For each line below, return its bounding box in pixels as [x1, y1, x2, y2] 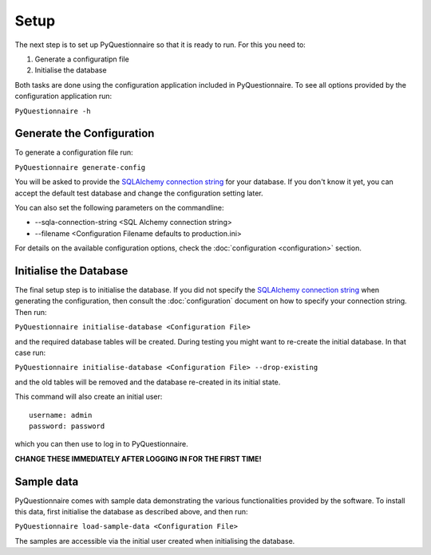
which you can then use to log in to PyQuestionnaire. [14, 439, 188, 449]
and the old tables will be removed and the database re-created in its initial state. [14, 377, 281, 387]
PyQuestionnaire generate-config [14, 163, 146, 171]
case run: [14, 348, 46, 357]
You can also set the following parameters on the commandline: [14, 203, 224, 212]
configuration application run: [14, 92, 113, 101]
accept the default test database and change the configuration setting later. [14, 188, 263, 198]
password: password [29, 421, 105, 431]
